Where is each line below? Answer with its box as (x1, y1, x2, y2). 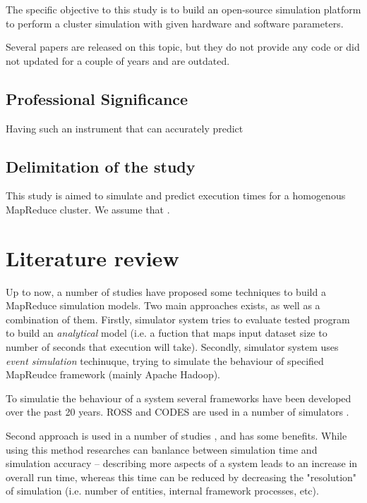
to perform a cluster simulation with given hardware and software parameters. (6, 15, 344, 30)
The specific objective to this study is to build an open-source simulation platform (6, 2, 361, 16)
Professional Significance (6, 87, 188, 109)
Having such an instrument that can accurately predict (6, 120, 243, 135)
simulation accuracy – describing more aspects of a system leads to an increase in (6, 456, 358, 471)
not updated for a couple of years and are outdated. (6, 53, 230, 68)
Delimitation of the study (6, 155, 195, 177)
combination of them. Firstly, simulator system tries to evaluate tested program (6, 311, 350, 326)
